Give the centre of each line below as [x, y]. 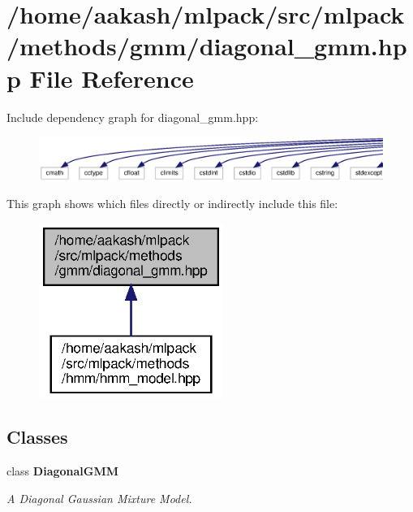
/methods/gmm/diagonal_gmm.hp [207, 46]
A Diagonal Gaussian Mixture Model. [99, 498]
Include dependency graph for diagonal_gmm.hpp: [133, 117]
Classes [37, 437]
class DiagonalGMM [63, 471]
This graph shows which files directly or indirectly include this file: [172, 204]
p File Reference [100, 78]
